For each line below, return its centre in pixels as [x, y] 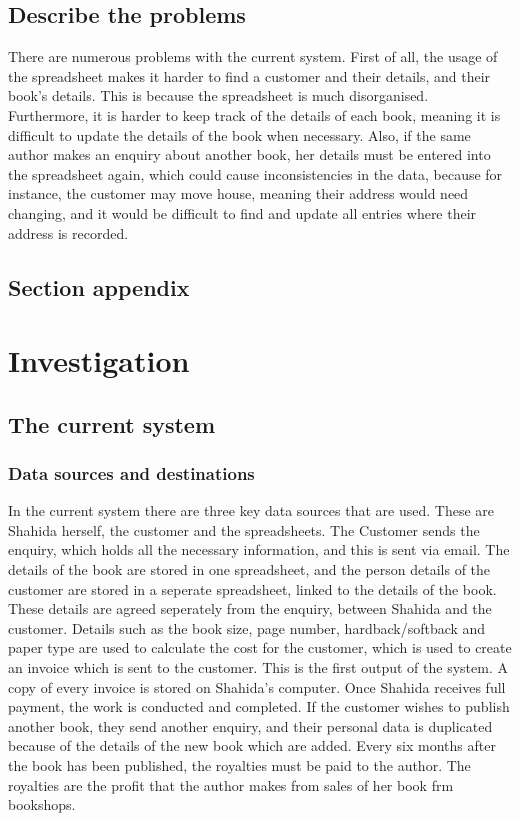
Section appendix [99, 286]
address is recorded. [68, 232]
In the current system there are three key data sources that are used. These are [251, 510]
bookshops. [42, 804]
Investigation [99, 360]
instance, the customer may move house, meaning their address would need [238, 193]
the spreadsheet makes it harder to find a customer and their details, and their [249, 75]
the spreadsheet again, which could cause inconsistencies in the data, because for [255, 173]
